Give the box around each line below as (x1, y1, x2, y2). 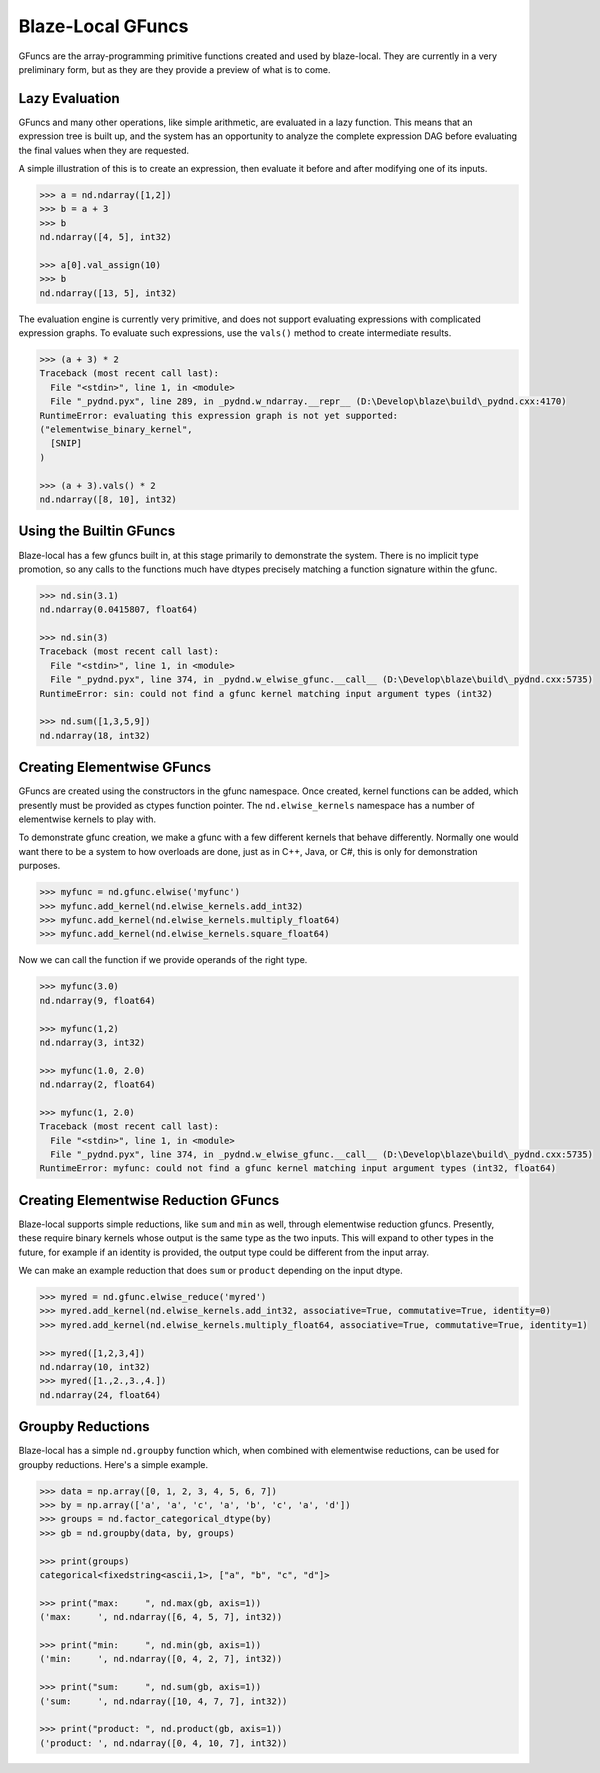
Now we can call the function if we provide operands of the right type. (18, 954, 308, 966)
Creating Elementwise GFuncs (18, 759, 212, 776)
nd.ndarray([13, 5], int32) (39, 287, 177, 299)
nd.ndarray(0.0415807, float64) (39, 604, 199, 615)
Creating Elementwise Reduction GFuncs (18, 1191, 280, 1209)
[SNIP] (50, 438, 83, 449)
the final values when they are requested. (18, 144, 190, 156)
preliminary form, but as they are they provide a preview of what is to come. (18, 63, 331, 75)
